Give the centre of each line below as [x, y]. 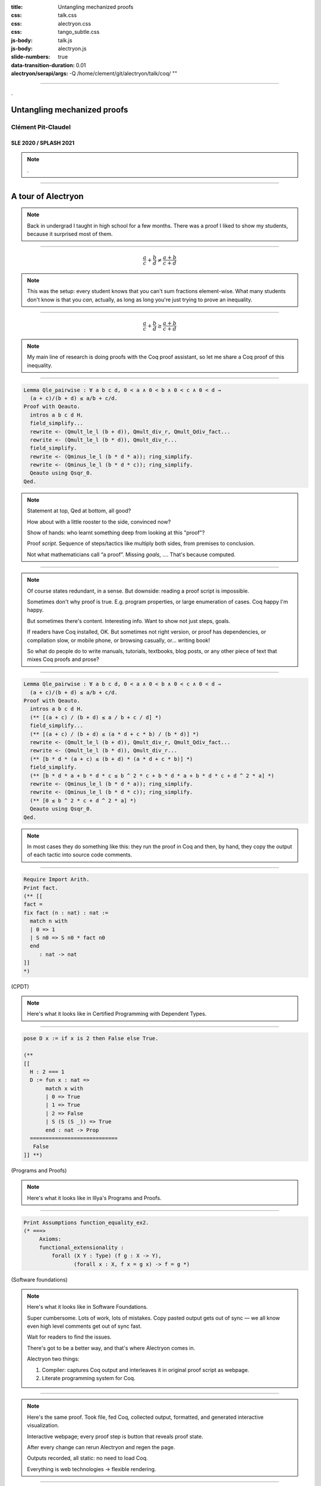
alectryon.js [72, 48]
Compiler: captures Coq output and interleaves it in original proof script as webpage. [146, 1369]
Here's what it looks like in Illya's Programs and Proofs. [94, 1198]
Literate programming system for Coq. [89, 1378]
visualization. [43, 1425]
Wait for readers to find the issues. [69, 1337]
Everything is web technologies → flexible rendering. [92, 1469]
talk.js [65, 40]
